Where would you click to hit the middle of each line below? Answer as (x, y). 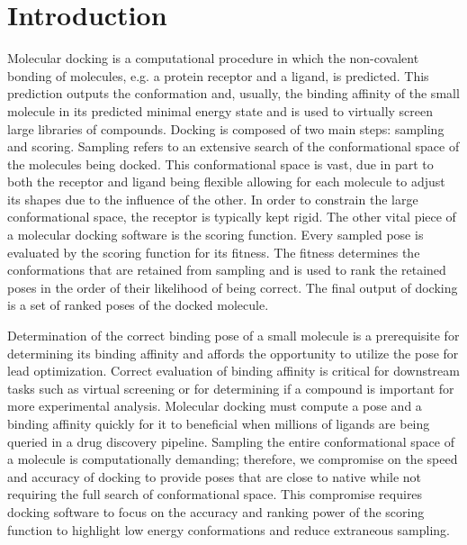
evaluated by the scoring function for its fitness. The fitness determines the (214, 252)
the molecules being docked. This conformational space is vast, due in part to (220, 163)
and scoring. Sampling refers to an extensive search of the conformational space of (233, 146)
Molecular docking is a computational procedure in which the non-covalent (213, 58)
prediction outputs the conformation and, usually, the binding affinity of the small (233, 93)
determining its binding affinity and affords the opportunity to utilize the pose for (233, 353)
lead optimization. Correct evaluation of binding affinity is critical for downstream (233, 371)
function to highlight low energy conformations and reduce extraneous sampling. (229, 529)
